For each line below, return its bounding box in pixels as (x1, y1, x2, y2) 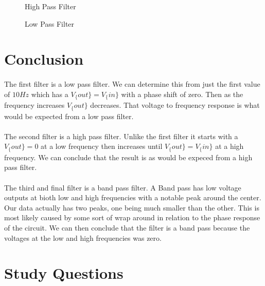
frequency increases (4, 100, 65, 110)
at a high (215, 141, 244, 151)
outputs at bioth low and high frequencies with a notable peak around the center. (4, 192, 261, 203)
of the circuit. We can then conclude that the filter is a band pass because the (4, 222, 250, 233)
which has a (31, 88, 68, 99)
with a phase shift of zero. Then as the (121, 88, 243, 99)
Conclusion (4, 48, 84, 69)
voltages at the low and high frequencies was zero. (4, 232, 162, 243)
